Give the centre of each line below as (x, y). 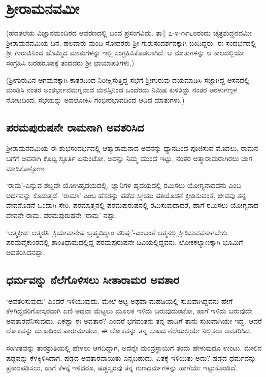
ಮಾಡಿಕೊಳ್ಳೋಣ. (26, 168)
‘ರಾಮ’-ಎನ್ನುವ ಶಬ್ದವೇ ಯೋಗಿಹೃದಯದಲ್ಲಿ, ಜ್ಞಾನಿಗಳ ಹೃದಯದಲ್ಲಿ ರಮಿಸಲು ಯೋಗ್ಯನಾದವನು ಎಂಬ (124, 185)
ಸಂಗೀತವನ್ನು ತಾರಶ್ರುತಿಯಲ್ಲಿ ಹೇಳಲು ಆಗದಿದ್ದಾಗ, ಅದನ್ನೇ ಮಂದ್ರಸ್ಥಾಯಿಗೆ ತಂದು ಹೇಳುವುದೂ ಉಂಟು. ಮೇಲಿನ (134, 348)
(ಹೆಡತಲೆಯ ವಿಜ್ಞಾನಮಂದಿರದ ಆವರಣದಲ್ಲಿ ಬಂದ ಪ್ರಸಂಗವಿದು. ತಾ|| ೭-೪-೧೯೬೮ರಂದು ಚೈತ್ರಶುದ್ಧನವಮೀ (129, 33)
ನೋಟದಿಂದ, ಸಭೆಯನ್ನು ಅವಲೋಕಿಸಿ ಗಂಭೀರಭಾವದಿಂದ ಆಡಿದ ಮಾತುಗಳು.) (95, 99)
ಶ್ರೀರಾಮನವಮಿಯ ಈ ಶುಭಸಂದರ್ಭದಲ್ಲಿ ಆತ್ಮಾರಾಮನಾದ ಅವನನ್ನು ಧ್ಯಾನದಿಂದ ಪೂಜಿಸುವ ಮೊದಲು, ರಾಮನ (132, 148)
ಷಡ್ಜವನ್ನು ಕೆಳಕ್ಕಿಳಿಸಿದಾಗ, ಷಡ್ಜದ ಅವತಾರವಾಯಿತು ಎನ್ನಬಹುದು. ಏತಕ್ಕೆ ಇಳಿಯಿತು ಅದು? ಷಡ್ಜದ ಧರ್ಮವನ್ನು (131, 357)
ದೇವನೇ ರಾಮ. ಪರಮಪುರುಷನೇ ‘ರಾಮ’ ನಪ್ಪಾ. (62, 215)
